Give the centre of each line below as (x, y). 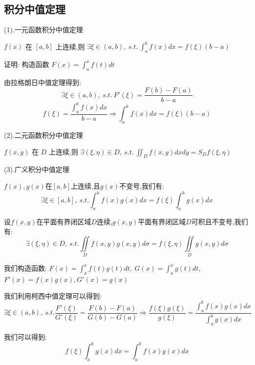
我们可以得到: (25, 336)
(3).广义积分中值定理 (37, 169)
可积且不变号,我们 (220, 221)
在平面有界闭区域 (64, 221)
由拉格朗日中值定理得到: (42, 82)
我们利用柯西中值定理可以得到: (53, 295)
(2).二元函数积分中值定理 (43, 135)
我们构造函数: (25, 268)
